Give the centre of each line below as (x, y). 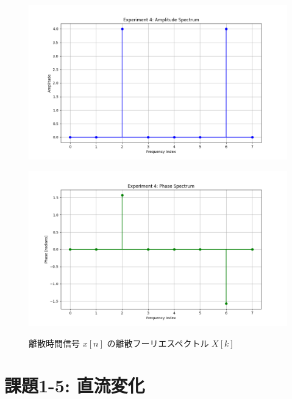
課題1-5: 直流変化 (75, 385)
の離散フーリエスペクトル (158, 343)
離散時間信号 (54, 343)
